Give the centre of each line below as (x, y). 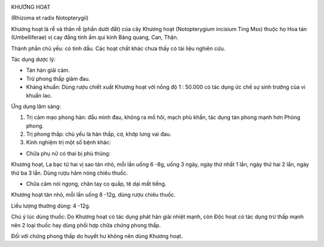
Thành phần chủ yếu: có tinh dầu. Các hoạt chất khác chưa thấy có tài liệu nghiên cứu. (118, 48)
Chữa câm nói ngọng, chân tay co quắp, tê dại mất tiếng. (96, 184)
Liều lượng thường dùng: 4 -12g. (51, 206)
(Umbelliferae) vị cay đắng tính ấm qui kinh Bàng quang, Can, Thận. (95, 37)
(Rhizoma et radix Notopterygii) (50, 18)
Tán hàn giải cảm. (48, 70)
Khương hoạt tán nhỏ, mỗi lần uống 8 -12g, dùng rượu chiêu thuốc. (93, 195)
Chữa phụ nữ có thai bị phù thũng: (68, 153)
